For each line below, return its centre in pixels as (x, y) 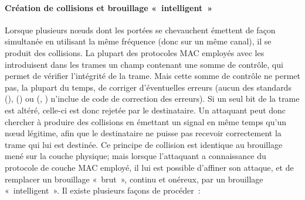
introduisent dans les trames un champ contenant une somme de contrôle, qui (144, 64)
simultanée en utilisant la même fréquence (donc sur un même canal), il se (138, 41)
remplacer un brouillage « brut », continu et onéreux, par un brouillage (134, 179)
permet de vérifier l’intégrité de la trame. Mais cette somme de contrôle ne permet (152, 76)
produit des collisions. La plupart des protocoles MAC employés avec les (135, 52)
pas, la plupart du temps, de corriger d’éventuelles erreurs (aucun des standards (148, 87)
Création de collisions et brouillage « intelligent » (109, 7)
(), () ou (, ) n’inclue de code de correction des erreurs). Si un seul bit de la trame (152, 99)
